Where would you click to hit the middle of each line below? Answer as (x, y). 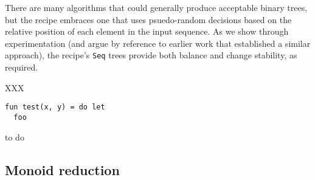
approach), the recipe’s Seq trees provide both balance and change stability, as (151, 55)
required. (22, 67)
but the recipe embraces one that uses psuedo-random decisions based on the (148, 19)
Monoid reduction (62, 169)
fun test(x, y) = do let (55, 107)
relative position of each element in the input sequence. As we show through (147, 31)
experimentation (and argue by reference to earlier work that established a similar (158, 43)
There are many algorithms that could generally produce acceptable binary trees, (156, 7)
